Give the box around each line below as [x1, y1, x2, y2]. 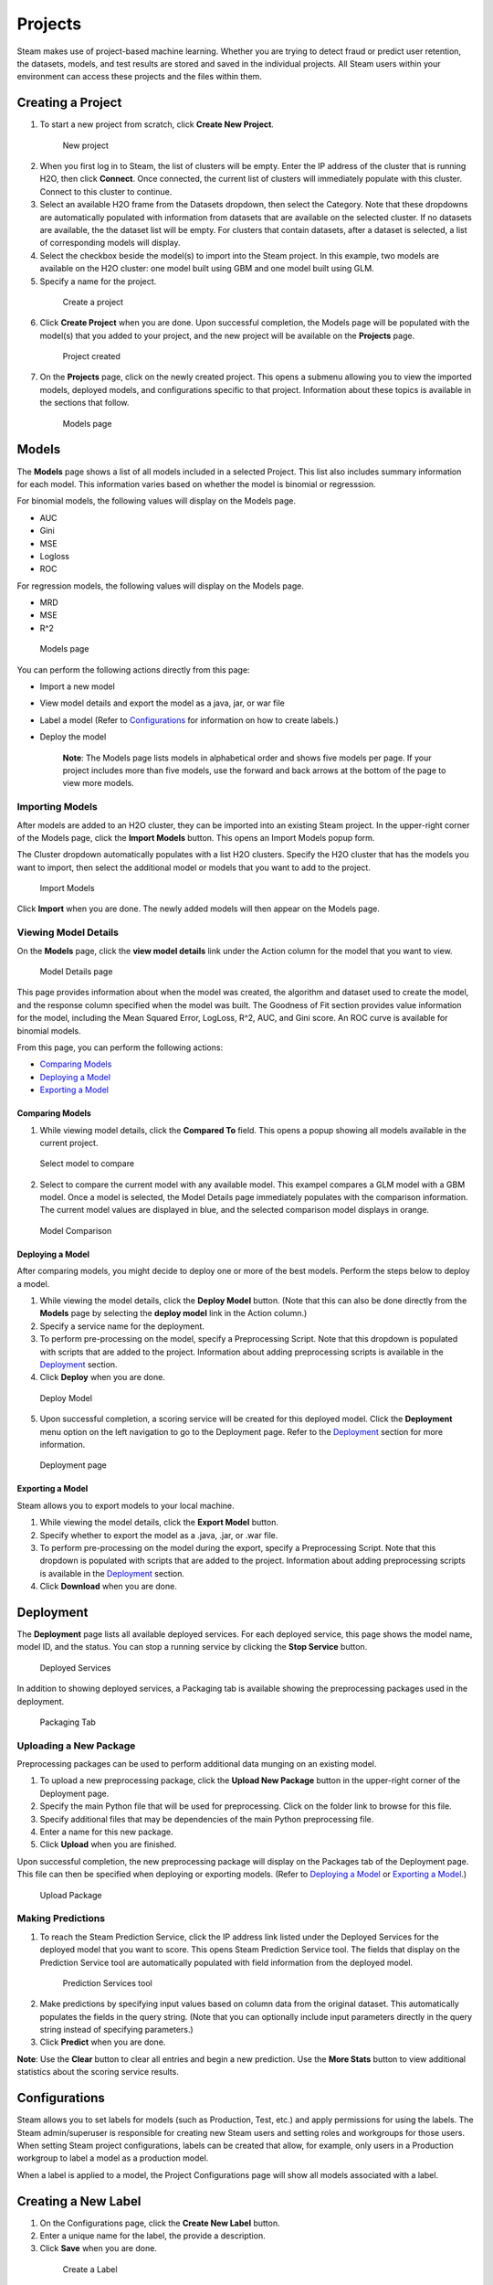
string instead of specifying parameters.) [39, 2025, 194, 2035]
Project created [62, 351, 121, 362]
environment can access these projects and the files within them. [16, 71, 262, 82]
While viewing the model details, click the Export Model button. [39, 1517, 278, 1528]
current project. [39, 1137, 99, 1148]
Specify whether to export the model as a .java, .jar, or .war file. [39, 1529, 278, 1540]
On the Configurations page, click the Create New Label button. [39, 2217, 280, 2228]
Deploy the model [39, 731, 107, 742]
